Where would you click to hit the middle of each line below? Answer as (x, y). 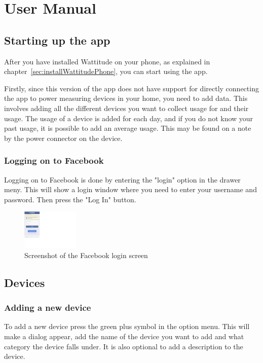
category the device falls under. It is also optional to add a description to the (124, 346)
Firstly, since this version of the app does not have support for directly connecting (131, 88)
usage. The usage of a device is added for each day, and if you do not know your (129, 118)
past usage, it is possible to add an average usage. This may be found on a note (128, 128)
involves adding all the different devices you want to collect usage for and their (126, 108)
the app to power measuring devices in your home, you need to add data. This (126, 98)
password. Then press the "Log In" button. (70, 199)
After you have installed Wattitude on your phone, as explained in (107, 61)
